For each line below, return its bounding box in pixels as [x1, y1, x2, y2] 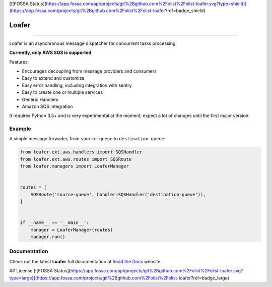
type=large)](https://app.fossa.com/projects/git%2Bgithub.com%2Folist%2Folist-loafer [9, 275, 191, 281]
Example [9, 125, 31, 132]
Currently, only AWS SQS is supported [9, 49, 92, 55]
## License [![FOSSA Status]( [9, 268, 71, 274]
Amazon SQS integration [22, 103, 73, 109]
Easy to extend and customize [22, 75, 85, 81]
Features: [9, 59, 29, 65]
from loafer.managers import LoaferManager [20, 163, 129, 169]
